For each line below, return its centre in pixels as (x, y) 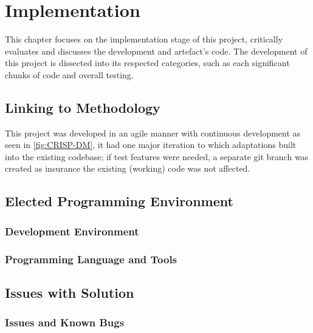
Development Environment (72, 231)
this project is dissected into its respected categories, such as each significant (147, 63)
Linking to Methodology (83, 107)
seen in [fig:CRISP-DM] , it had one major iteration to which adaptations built (151, 145)
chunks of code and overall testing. (69, 74)
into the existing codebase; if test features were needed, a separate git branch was (157, 156)
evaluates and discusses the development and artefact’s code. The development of (156, 51)
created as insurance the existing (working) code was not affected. (128, 168)
